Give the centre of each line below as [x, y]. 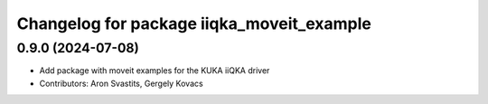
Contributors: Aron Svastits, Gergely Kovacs [121, 83]
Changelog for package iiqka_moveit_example [194, 24]
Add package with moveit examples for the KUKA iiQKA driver [155, 71]
